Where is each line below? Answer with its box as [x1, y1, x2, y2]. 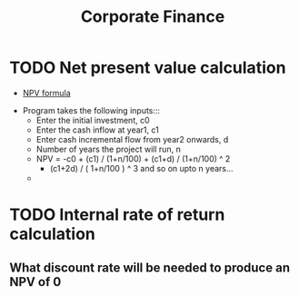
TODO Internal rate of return [9, 204, 225, 225]
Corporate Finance [80, 6, 225, 27]
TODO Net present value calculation [9, 57, 286, 78]
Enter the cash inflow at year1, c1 [35, 124, 159, 135]
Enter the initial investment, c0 [35, 114, 150, 125]
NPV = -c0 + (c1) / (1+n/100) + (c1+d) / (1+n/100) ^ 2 [35, 153, 231, 164]
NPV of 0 [9, 274, 62, 290]
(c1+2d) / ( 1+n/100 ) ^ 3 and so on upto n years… [49, 163, 234, 173]
